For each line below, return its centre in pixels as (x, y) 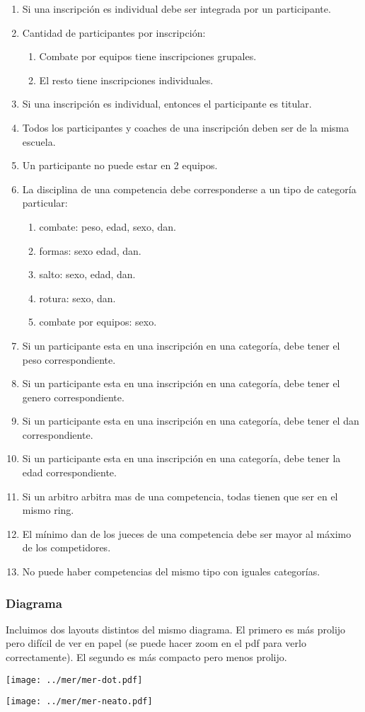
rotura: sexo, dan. (77, 298)
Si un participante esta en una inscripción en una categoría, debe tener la (181, 458)
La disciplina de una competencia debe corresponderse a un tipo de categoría (189, 189)
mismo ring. (48, 510)
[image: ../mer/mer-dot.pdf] (74, 680)
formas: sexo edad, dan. (90, 250)
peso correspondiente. (69, 359)
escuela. (39, 141)
